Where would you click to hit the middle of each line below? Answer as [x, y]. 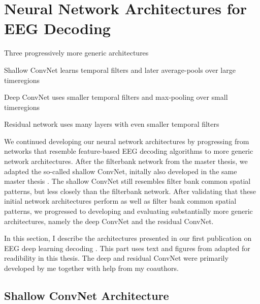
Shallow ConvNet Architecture [87, 295]
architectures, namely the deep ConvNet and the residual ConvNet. [109, 221]
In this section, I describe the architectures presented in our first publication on [128, 238]
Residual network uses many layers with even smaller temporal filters [112, 124]
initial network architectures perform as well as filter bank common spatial [120, 201]
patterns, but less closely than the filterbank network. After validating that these [130, 191]
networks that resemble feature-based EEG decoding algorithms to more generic [129, 151]
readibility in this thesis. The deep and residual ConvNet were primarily [116, 258]
